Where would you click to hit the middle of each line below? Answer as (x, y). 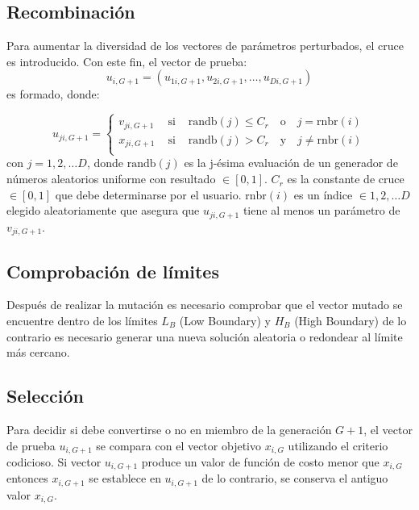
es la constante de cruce (346, 179)
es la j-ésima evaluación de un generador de (291, 163)
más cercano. (38, 352)
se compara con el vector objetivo (178, 445)
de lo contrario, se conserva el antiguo (295, 478)
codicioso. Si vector (54, 462)
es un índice (323, 194)
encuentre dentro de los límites (82, 320)
